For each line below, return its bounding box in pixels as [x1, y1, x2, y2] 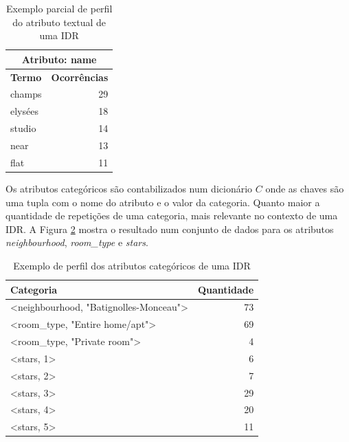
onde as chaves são [265, 181, 344, 195]
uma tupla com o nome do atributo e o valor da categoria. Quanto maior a [5, 195, 320, 209]
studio [10, 121, 36, 135]
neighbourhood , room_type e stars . [5, 235, 148, 250]
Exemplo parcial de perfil [5, 1, 113, 15]
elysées [10, 104, 38, 118]
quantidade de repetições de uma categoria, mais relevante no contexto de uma [5, 208, 338, 223]
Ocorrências [51, 69, 109, 84]
